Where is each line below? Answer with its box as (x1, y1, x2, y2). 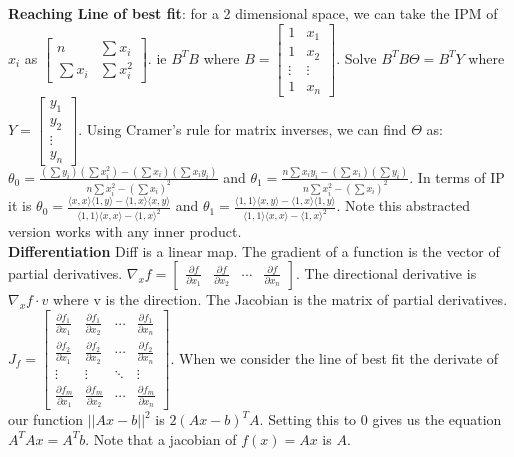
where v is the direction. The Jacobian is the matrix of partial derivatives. (52, 289, 508, 310)
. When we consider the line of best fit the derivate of (170, 347, 499, 368)
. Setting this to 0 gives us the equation (259, 409, 502, 430)
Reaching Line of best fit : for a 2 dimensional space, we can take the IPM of (8, 3, 498, 23)
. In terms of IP (409, 166, 505, 187)
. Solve (336, 47, 377, 68)
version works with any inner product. (8, 221, 242, 242)
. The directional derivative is (295, 263, 477, 284)
